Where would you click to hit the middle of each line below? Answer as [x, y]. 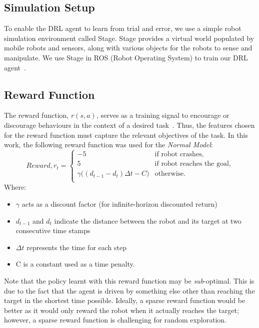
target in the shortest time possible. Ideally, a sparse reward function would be [125, 300]
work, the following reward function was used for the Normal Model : [108, 145]
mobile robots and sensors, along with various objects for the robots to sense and [128, 48]
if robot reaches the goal [192, 164]
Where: [15, 187]
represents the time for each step [77, 247]
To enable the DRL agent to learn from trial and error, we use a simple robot [123, 28]
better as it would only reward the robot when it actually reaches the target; [121, 310]
